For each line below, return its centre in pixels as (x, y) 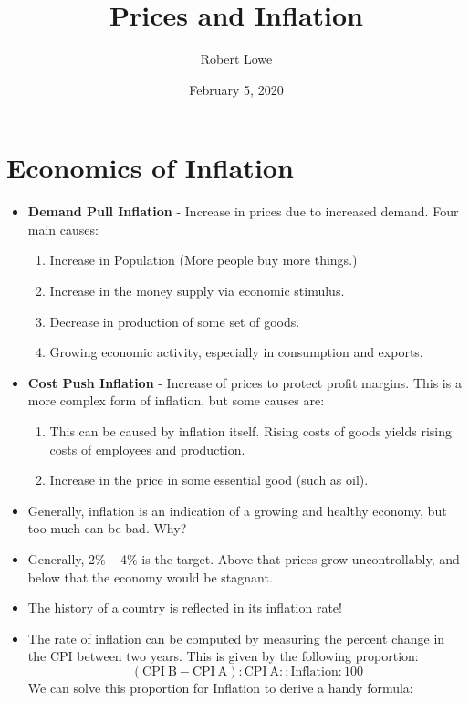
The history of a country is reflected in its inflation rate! (185, 608)
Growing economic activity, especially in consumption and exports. (236, 352)
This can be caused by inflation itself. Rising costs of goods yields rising (250, 431)
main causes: (63, 229)
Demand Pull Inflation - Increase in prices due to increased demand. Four (243, 211)
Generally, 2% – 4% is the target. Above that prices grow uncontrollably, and (244, 558)
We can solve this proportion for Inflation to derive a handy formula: (220, 687)
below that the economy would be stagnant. (150, 577)
